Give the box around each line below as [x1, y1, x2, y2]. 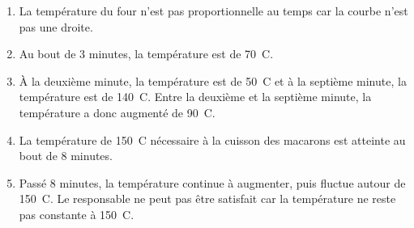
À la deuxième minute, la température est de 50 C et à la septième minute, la [19, 72, 407, 89]
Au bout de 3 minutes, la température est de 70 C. [19, 45, 274, 62]
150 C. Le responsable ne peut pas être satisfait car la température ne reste [19, 190, 396, 207]
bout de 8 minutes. [19, 147, 113, 164]
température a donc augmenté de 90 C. [19, 103, 216, 120]
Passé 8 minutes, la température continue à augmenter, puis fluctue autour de [19, 174, 406, 191]
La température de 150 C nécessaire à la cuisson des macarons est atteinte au [19, 131, 406, 148]
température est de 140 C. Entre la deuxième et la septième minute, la [19, 88, 372, 105]
